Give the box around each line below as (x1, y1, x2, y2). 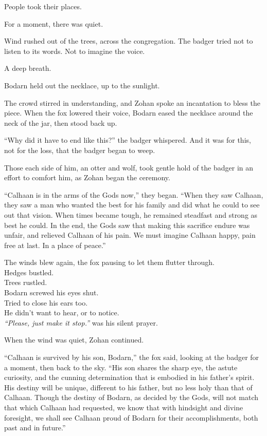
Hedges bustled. (4, 267, 54, 277)
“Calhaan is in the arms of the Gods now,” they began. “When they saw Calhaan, (4, 189, 263, 200)
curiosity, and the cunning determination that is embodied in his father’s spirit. (4, 372, 255, 383)
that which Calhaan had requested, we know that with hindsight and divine (4, 402, 243, 412)
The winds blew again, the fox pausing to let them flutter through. (4, 257, 215, 268)
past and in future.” (4, 422, 66, 433)
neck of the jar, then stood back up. (4, 117, 117, 128)
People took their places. (4, 1, 82, 11)
